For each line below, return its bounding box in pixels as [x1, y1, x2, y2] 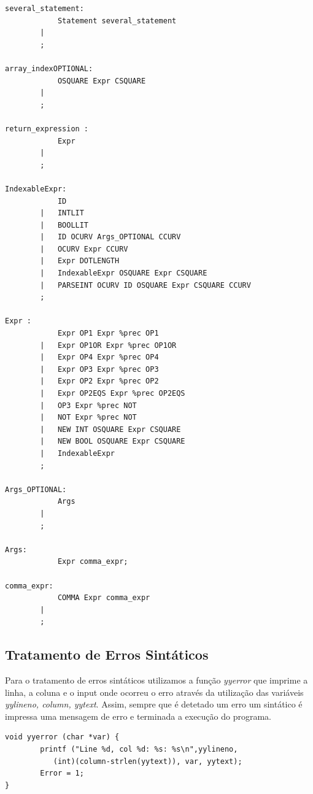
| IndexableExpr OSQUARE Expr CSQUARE [40, 269, 207, 278]
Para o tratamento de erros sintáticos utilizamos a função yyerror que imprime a [5, 674, 308, 687]
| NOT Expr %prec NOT [40, 413, 137, 422]
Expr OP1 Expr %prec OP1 [57, 329, 159, 338]
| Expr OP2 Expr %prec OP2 [40, 377, 159, 386]
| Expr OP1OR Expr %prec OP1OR [40, 341, 177, 350]
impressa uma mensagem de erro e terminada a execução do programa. [5, 709, 272, 722]
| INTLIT [40, 209, 84, 218]
